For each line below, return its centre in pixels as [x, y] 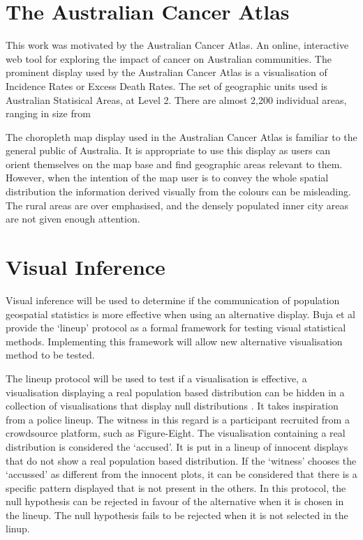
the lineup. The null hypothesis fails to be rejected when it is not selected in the [177, 515]
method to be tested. [50, 355]
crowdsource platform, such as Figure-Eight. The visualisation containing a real [176, 433]
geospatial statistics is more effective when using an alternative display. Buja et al [180, 314]
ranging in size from [48, 113]
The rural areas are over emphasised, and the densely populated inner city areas [177, 205]
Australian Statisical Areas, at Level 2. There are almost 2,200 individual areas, [176, 99]
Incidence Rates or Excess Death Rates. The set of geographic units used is [167, 85]
